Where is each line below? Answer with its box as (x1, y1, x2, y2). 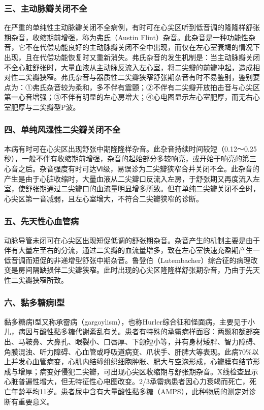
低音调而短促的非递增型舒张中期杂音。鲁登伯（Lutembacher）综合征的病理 (4, 254, 251, 265)
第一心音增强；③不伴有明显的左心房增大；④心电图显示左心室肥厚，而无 (4, 92, 246, 102)
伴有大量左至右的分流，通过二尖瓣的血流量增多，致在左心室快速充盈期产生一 (4, 245, 260, 255)
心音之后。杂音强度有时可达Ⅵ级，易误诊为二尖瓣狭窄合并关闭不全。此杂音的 (4, 163, 259, 173)
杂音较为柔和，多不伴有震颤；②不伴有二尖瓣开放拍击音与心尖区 (46, 81, 260, 92)
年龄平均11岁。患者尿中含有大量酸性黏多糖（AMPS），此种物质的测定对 (11, 386, 249, 396)
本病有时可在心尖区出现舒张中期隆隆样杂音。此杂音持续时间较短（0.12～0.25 (4, 143, 257, 154)
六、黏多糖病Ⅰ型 (4, 296, 65, 309)
